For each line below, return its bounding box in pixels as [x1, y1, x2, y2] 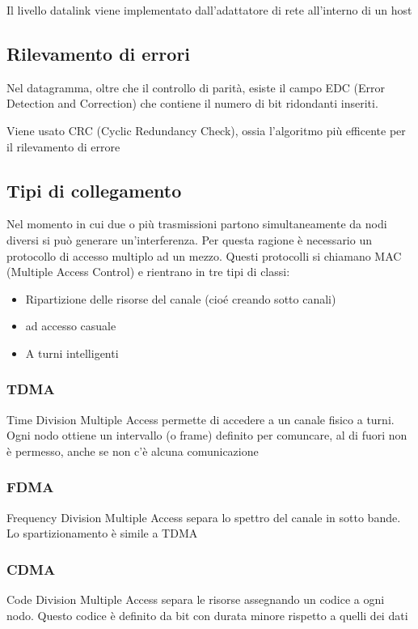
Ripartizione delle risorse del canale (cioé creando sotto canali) [25, 290, 336, 307]
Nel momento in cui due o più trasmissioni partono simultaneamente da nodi [6, 215, 387, 232]
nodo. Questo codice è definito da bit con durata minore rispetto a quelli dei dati [6, 606, 408, 623]
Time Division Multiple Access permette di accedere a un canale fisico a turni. [6, 410, 395, 427]
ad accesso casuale [25, 317, 116, 334]
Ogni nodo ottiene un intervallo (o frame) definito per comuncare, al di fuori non [6, 427, 407, 444]
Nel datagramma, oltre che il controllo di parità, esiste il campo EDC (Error [6, 79, 386, 96]
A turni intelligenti [25, 344, 119, 361]
